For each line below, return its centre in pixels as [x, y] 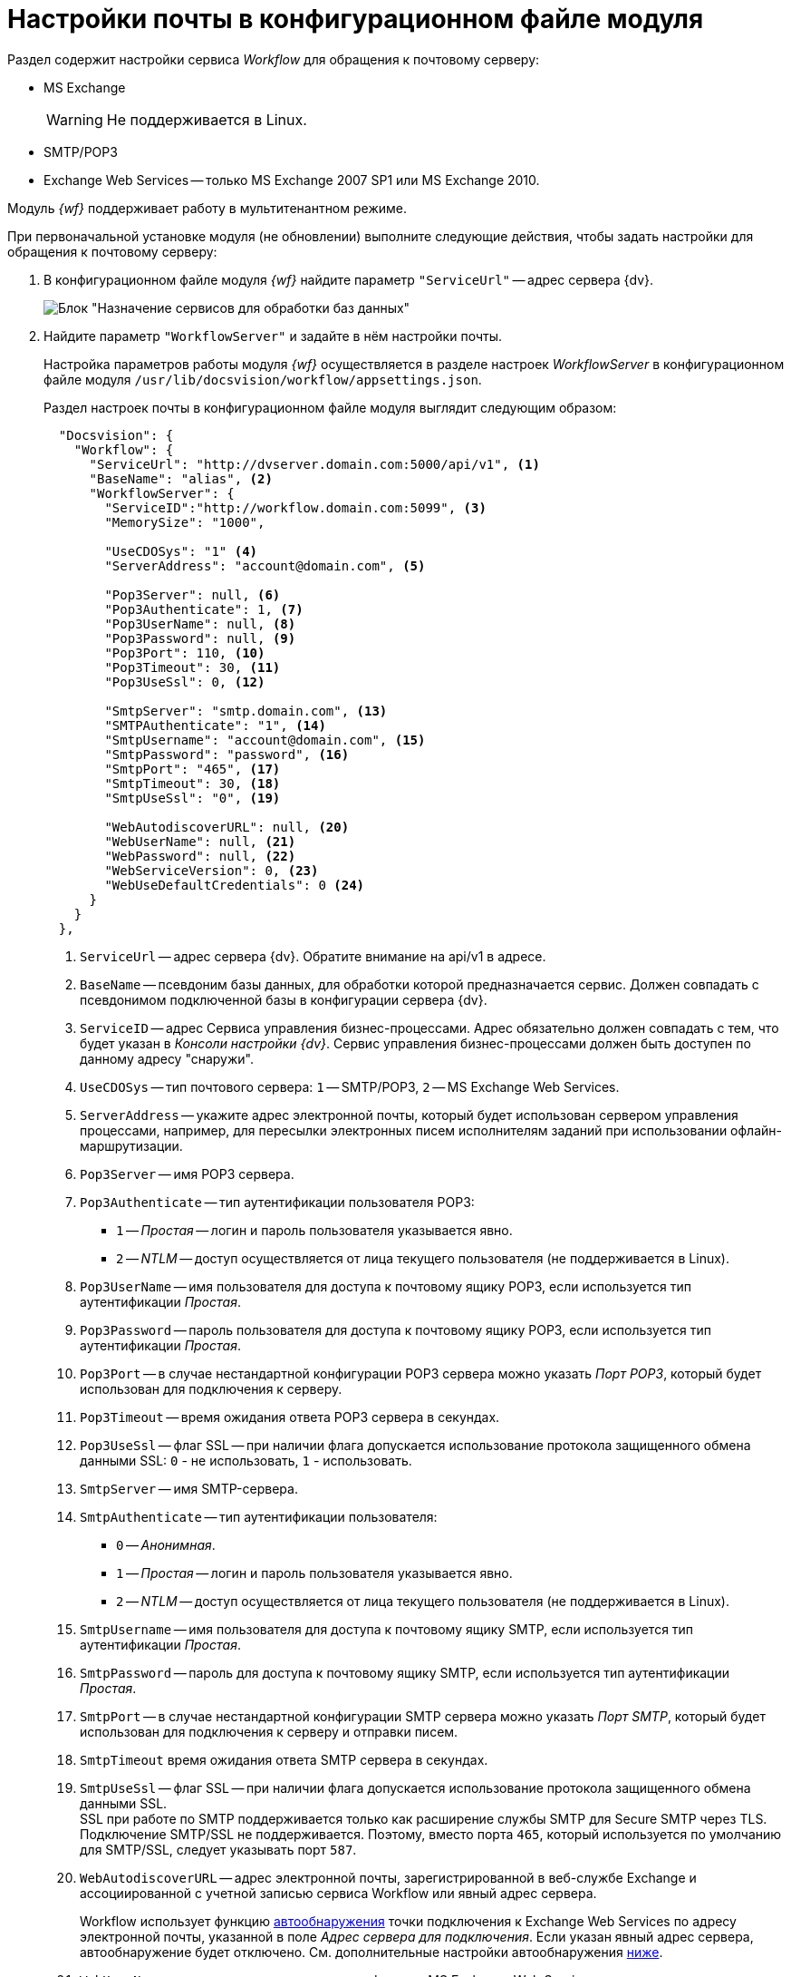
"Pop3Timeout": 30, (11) [193, 667]
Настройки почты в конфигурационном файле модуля [356, 19]
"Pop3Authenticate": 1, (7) [204, 609]
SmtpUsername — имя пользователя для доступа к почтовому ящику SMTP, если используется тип [387, 1629]
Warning [75, 119]
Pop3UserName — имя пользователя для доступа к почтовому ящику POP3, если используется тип [386, 1286]
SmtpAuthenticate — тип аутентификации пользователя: [259, 1516]
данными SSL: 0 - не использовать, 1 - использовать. [246, 1460]
